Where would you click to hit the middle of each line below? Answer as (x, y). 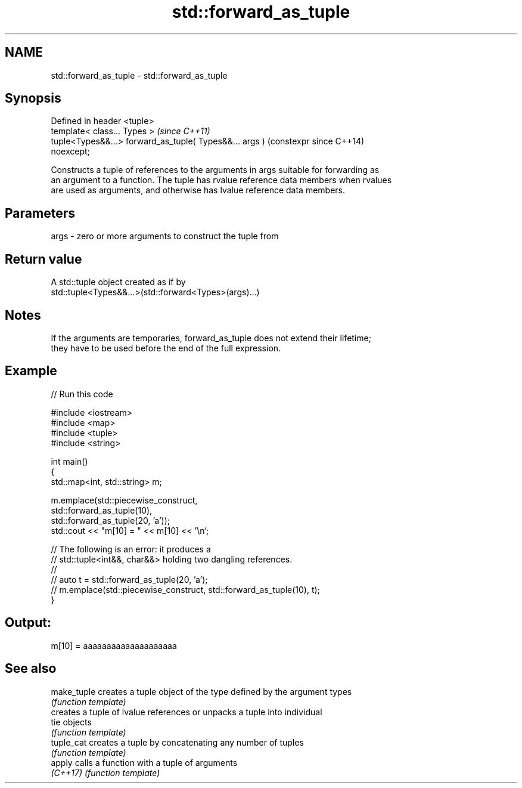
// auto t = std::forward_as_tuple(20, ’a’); (129, 579)
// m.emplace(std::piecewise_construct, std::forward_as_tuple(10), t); (185, 589)
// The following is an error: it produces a (131, 549)
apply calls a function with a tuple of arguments (144, 762)
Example (31, 371)
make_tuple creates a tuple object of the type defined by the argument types (201, 691)
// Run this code (82, 394)
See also (31, 669)
